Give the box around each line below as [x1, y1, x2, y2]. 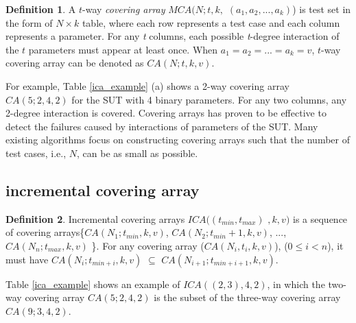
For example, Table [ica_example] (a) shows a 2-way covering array [5, 78, 289, 93]
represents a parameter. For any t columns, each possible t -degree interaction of [5, 29, 340, 43]
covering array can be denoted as [5, 56, 144, 70]
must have [5, 252, 49, 266]
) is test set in [292, 2, 351, 16]
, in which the [267, 276, 325, 291]
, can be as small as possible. [77, 145, 198, 160]
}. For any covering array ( [91, 238, 204, 252]
